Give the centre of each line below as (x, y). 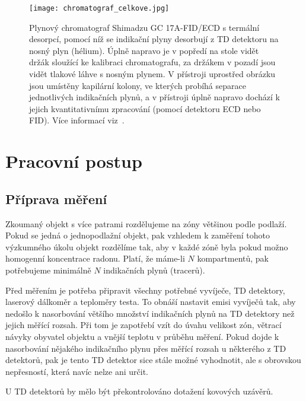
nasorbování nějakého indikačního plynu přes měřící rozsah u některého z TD (146, 348)
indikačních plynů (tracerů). (154, 270)
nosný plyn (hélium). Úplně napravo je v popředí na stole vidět (144, 50)
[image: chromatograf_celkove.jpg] (99, 8)
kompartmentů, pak (233, 258)
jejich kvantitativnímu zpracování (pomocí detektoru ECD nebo (145, 108)
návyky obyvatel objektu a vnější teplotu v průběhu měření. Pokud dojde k (142, 336)
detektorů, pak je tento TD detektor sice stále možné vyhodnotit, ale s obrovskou (153, 360)
